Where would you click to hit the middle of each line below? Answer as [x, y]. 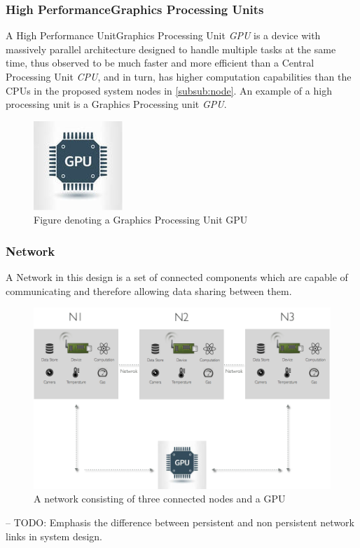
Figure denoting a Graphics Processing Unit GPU [141, 220]
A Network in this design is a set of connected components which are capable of [177, 277]
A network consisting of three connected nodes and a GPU [160, 499]
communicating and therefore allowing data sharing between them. [149, 290]
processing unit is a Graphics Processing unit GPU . [116, 104]
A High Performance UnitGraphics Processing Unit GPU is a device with [163, 35]
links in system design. [54, 536]
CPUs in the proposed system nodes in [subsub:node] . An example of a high [169, 90]
